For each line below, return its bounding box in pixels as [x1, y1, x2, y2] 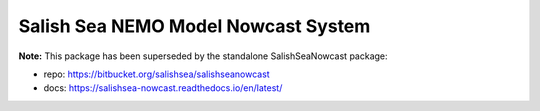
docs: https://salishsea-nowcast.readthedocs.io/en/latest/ [43, 82, 283, 94]
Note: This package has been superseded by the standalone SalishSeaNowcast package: [18, 50, 389, 62]
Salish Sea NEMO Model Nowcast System [18, 15, 371, 37]
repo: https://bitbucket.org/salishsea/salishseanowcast [43, 68, 270, 80]
